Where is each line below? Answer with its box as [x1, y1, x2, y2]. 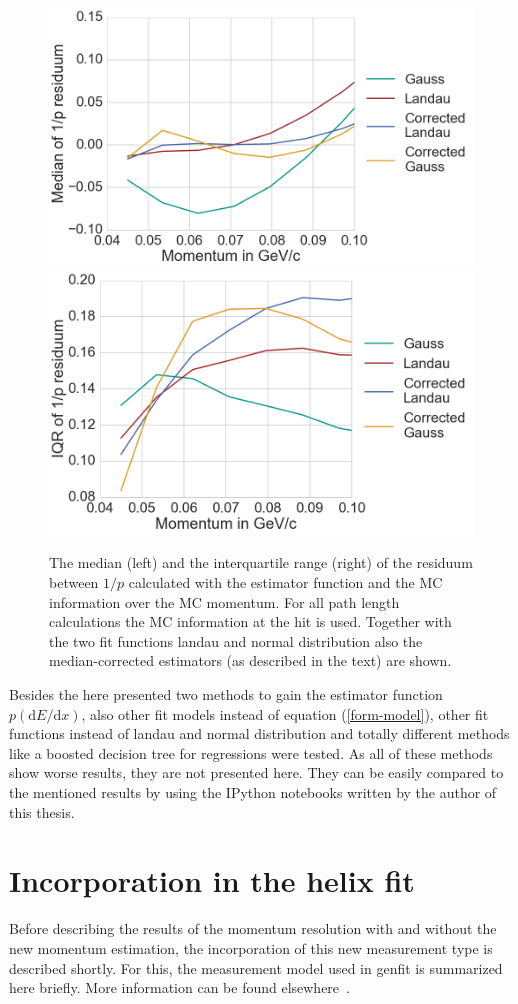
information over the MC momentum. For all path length [49, 591, 400, 612]
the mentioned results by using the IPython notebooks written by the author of [9, 782, 497, 802]
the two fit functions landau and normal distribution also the [49, 630, 423, 651]
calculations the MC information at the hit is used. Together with [49, 611, 452, 632]
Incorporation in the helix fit [9, 860, 415, 901]
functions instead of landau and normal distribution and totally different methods [9, 723, 510, 744]
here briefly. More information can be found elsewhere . [9, 977, 350, 998]
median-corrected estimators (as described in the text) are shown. [49, 650, 452, 671]
